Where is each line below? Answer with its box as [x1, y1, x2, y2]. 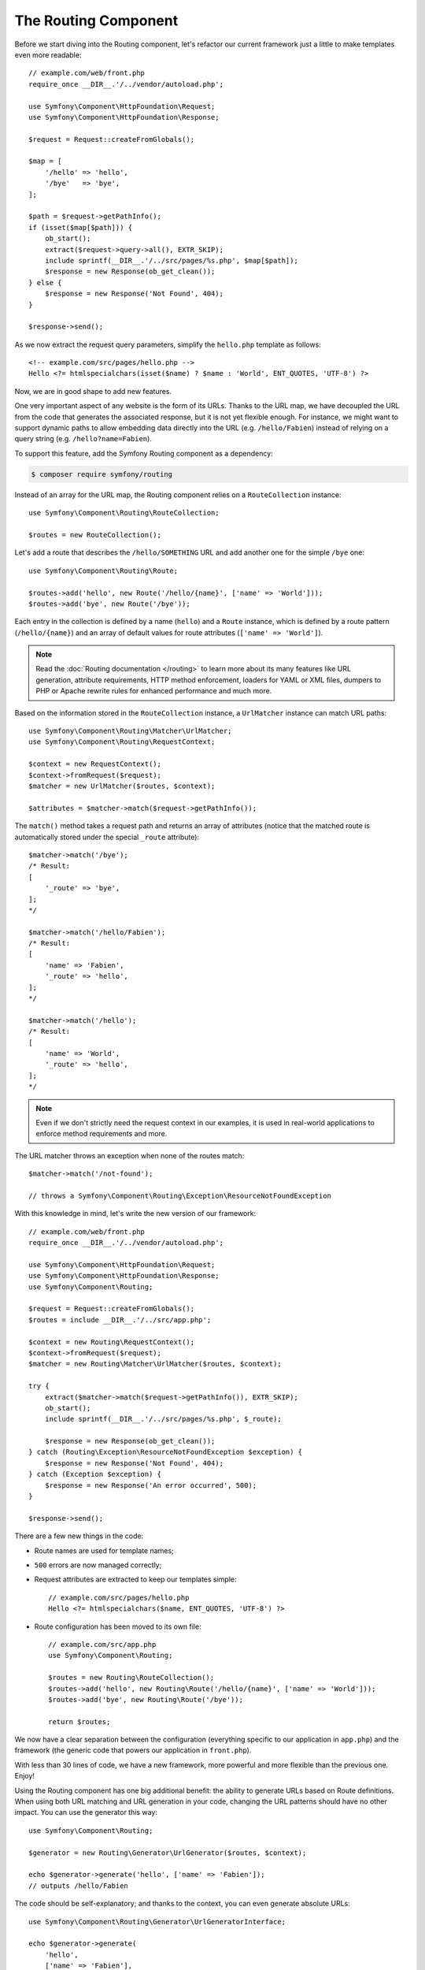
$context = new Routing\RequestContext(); [28, 1337, 195, 1347]
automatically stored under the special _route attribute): [14, 832, 200, 842]
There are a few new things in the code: [14, 1531, 144, 1541]
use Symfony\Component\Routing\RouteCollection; [28, 508, 220, 518]
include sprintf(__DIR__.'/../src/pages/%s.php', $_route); [44, 1414, 283, 1424]
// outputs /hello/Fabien [28, 1881, 129, 1890]
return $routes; [48, 1717, 111, 1726]
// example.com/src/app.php [48, 1640, 157, 1648]
